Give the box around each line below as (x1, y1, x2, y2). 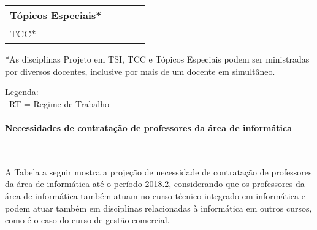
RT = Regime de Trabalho (9, 97, 109, 110)
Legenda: (5, 85, 39, 98)
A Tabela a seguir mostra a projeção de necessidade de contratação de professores (5, 165, 312, 178)
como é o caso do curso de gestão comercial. (5, 213, 170, 226)
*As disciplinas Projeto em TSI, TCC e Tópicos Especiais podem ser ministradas (5, 53, 310, 65)
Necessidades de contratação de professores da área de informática (5, 121, 292, 134)
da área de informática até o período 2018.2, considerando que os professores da (5, 177, 305, 190)
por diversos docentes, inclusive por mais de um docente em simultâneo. (5, 64, 275, 77)
